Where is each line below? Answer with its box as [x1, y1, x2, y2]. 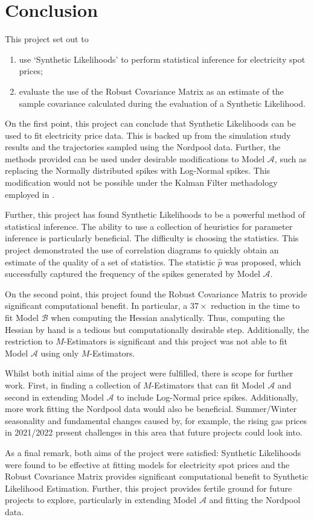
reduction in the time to [211, 299, 300, 312]
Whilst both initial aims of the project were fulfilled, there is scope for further [5, 367, 293, 379]
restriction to [5, 335, 53, 347]
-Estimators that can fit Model [151, 378, 265, 391]
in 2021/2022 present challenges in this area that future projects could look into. [5, 426, 303, 439]
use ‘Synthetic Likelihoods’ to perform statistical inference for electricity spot [19, 52, 306, 65]
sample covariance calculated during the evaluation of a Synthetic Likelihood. [19, 97, 306, 109]
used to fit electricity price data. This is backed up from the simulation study [5, 128, 291, 141]
